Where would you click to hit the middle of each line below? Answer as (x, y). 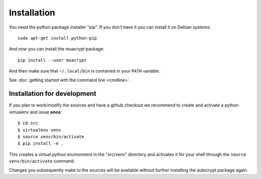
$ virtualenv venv (40, 130)
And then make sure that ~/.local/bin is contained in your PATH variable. (84, 71)
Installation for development (53, 94)
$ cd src (28, 123)
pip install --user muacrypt (52, 60)
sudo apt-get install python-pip (57, 38)
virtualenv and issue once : (36, 112)
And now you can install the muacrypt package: (57, 49)
